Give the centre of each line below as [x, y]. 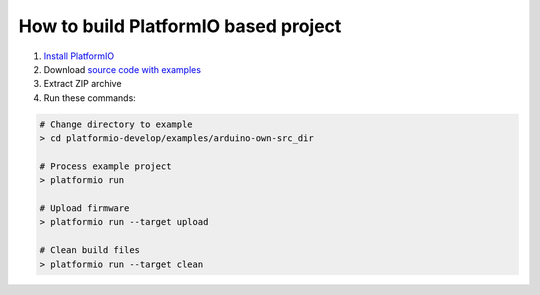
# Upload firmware [84, 208]
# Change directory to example [116, 124]
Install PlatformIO [79, 56]
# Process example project [105, 166]
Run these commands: [90, 97]
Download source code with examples [122, 69]
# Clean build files [89, 250]
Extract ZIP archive [82, 84]
